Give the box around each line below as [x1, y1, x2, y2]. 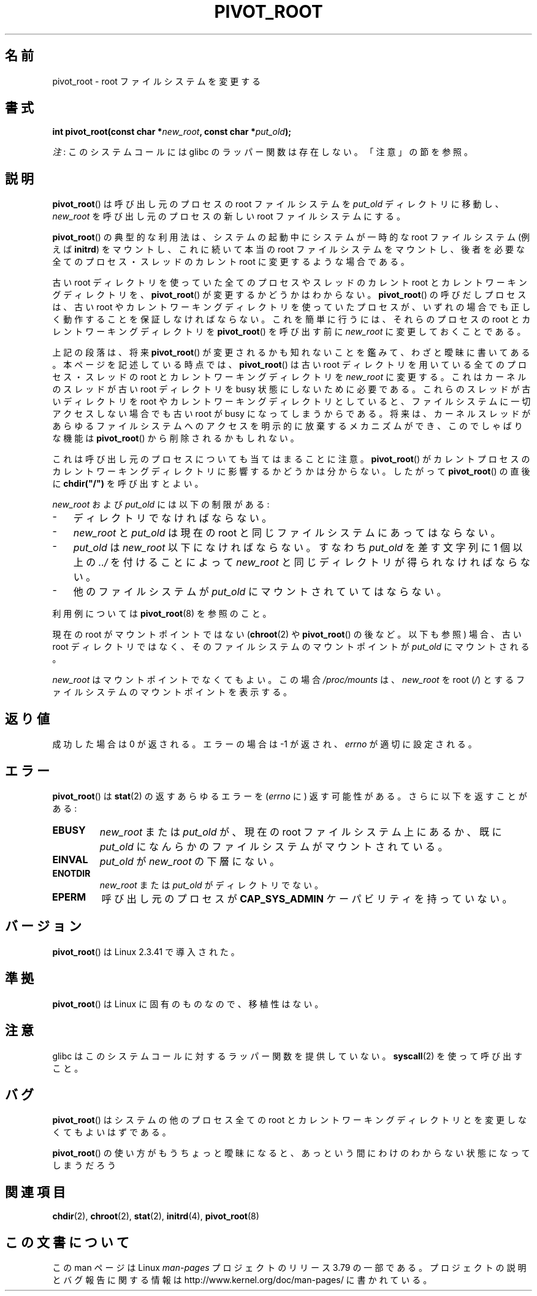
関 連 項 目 [5, 1184, 66, 1200]
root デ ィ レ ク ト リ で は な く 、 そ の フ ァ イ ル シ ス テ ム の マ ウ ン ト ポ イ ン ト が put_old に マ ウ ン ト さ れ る [52, 641, 530, 652]
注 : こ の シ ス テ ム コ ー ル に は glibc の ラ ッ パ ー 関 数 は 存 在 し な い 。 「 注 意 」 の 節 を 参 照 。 [52, 147, 473, 158]
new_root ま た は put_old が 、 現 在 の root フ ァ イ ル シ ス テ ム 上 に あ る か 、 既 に [99, 825, 502, 838]
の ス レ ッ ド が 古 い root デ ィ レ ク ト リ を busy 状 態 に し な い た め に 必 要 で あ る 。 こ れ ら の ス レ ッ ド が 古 [52, 384, 531, 395]
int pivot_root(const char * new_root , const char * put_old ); [52, 126, 292, 137]
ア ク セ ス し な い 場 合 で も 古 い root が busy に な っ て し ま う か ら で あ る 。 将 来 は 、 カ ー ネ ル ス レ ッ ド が [52, 408, 531, 419]
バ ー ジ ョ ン [5, 918, 82, 934]
